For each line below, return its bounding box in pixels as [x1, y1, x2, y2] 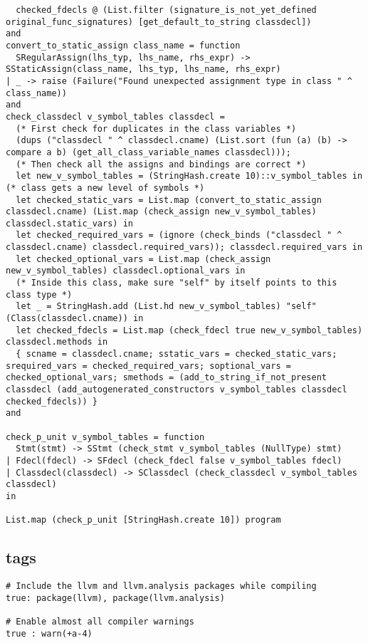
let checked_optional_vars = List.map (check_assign [16, 253, 271, 264]
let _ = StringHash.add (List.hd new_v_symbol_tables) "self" [16, 301, 317, 312]
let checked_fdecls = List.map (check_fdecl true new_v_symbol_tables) [16, 325, 363, 335]
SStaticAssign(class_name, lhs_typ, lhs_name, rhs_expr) [6, 64, 281, 75]
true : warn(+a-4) [6, 628, 93, 639]
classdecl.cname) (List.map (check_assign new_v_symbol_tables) [6, 207, 317, 217]
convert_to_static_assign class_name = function [6, 40, 241, 51]
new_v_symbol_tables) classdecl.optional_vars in [6, 266, 246, 276]
